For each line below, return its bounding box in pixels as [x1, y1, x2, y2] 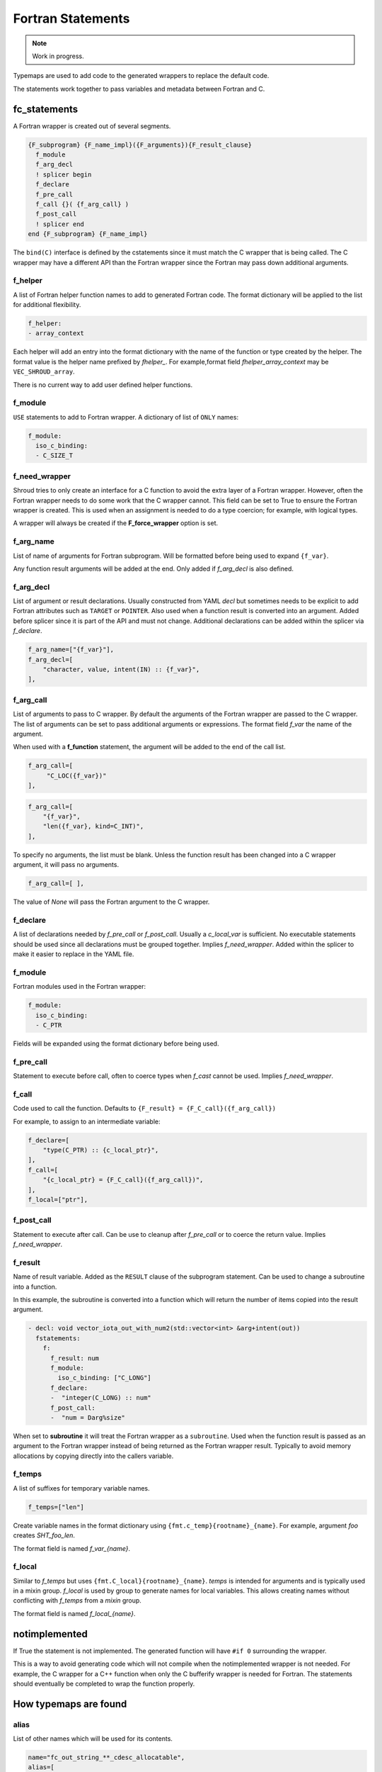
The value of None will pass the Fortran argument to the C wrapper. [13, 897, 210, 907]
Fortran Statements [13, 11, 130, 26]
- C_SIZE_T [35, 452, 74, 460]
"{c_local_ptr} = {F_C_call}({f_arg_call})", [42, 1176, 204, 1184]
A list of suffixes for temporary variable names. [13, 1484, 150, 1492]
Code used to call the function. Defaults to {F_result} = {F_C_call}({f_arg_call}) [13, 1104, 276, 1113]
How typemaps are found [13, 1698, 127, 1710]
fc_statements [13, 103, 79, 115]
